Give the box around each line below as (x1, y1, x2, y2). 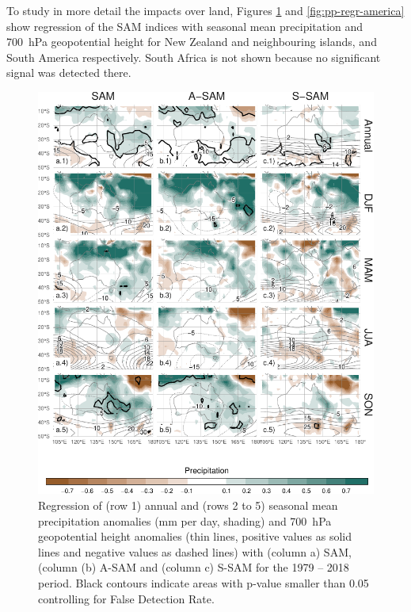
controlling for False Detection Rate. (38, 590, 215, 606)
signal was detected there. (6, 64, 131, 81)
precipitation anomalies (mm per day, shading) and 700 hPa (38, 512, 332, 529)
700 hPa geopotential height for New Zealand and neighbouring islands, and (6, 33, 377, 50)
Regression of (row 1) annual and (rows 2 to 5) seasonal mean (38, 497, 338, 514)
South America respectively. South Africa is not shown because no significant (6, 48, 381, 65)
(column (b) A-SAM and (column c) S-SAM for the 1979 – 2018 (38, 559, 349, 576)
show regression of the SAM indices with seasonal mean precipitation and (6, 17, 363, 34)
